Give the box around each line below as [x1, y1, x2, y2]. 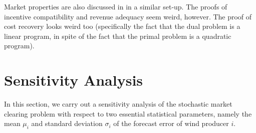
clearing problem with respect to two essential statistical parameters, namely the [4, 108, 252, 119]
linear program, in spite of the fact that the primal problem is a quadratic [4, 30, 231, 41]
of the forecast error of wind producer [113, 118, 229, 129]
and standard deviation [31, 118, 103, 129]
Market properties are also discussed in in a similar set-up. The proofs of [4, 1, 227, 11]
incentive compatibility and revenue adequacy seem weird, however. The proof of [4, 11, 252, 21]
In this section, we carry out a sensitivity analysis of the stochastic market [4, 99, 232, 109]
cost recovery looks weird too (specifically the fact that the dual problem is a [4, 21, 240, 31]
